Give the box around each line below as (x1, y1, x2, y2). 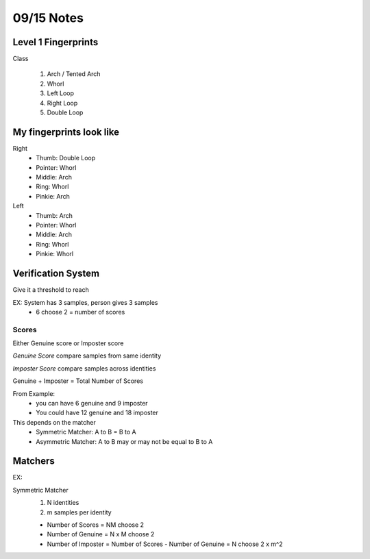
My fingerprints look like (12, 126, 120, 138)
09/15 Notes (12, 10, 84, 25)
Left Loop (47, 89, 75, 97)
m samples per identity (47, 508, 112, 517)
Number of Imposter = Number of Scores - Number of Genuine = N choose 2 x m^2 (47, 540, 283, 548)
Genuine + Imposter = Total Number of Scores (12, 377, 144, 385)
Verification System (12, 268, 99, 279)
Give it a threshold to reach (12, 286, 89, 294)
